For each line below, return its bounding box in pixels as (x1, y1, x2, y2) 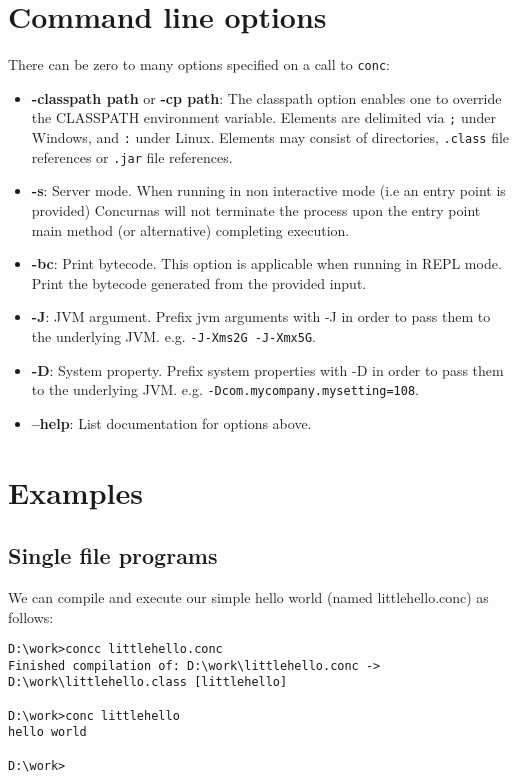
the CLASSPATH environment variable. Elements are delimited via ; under (31, 107, 496, 128)
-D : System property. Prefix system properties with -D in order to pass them (31, 359, 504, 380)
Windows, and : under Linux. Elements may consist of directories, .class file (31, 127, 510, 148)
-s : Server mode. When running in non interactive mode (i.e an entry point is (31, 180, 506, 201)
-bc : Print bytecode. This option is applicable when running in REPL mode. (31, 253, 502, 274)
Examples (8, 471, 143, 512)
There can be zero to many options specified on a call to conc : (8, 54, 390, 75)
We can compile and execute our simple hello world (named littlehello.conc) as (8, 586, 489, 607)
